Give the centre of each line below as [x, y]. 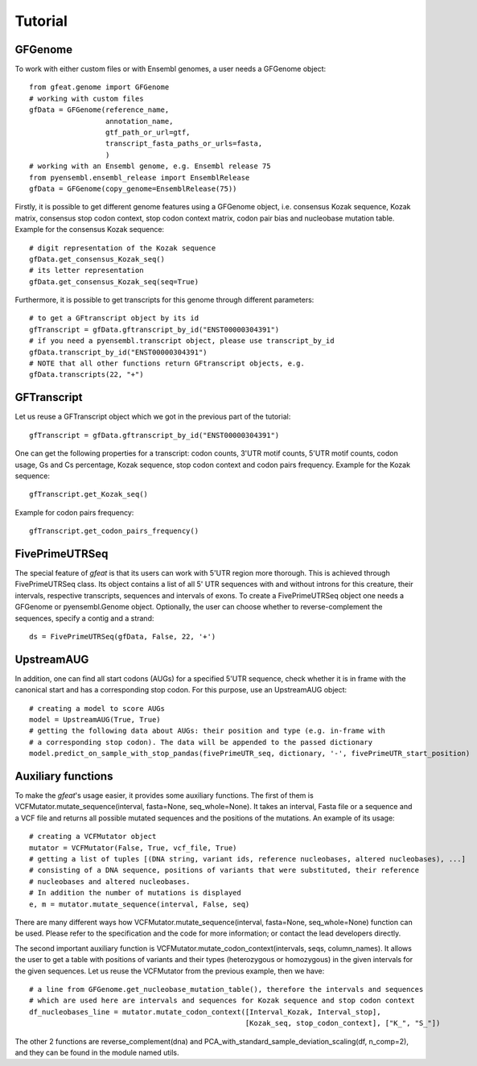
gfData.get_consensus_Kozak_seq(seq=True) [114, 281]
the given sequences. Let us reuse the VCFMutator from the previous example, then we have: [170, 971]
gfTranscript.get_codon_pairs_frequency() [114, 531]
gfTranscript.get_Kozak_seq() [89, 494]
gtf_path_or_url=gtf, [148, 132]
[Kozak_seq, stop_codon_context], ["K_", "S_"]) [343, 1023]
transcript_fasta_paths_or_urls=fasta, [184, 144]
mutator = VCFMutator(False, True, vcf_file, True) [133, 848]
